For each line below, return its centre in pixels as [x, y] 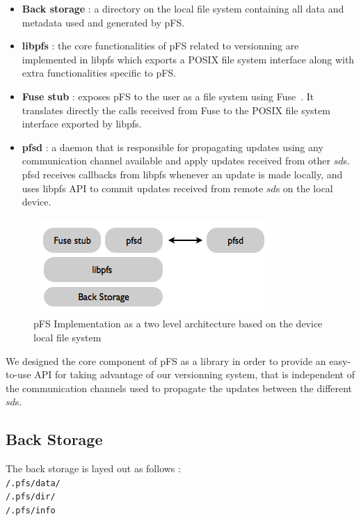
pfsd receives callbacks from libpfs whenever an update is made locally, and [182, 174]
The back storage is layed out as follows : [93, 468]
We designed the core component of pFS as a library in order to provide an [166, 360]
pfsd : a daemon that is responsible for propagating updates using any [173, 147]
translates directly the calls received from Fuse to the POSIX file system [176, 110]
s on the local [304, 188]
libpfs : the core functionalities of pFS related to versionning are [160, 46]
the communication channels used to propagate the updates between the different [179, 388]
